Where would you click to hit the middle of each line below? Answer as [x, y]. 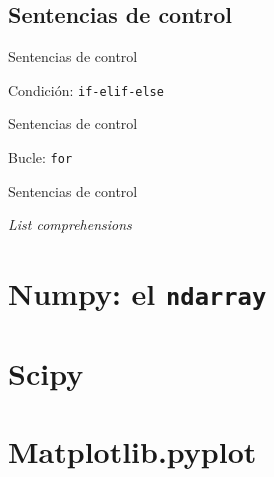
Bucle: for [40, 157]
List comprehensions [70, 224]
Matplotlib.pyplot [132, 450]
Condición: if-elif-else [86, 89]
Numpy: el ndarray [137, 293]
